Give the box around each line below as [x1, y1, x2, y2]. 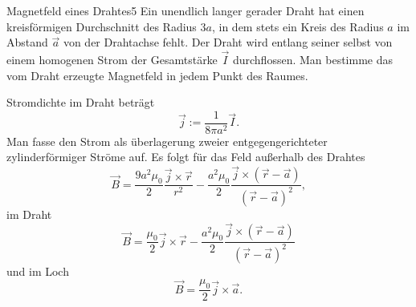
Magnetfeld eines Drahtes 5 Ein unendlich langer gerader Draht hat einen [6, 2, 365, 18]
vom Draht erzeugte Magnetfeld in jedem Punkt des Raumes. [6, 67, 308, 83]
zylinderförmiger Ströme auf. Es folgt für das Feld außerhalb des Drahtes [6, 148, 365, 165]
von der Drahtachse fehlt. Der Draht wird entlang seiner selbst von [63, 34, 393, 50]
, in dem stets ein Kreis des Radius [211, 18, 384, 34]
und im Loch [6, 262, 69, 279]
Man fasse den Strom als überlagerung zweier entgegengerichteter [6, 132, 328, 149]
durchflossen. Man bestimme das [232, 51, 394, 67]
